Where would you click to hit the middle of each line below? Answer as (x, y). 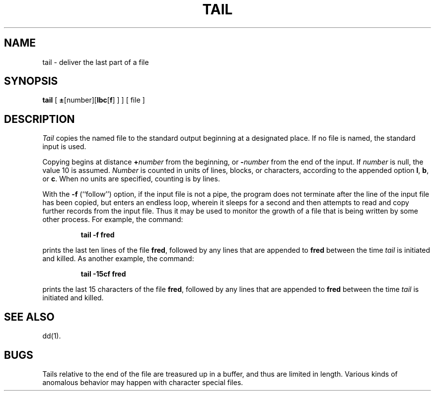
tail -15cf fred (103, 274)
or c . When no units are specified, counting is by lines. (131, 179)
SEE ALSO (29, 317)
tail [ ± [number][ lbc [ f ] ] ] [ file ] (94, 100)
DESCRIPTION (39, 119)
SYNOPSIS (31, 81)
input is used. (64, 147)
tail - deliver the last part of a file (96, 62)
